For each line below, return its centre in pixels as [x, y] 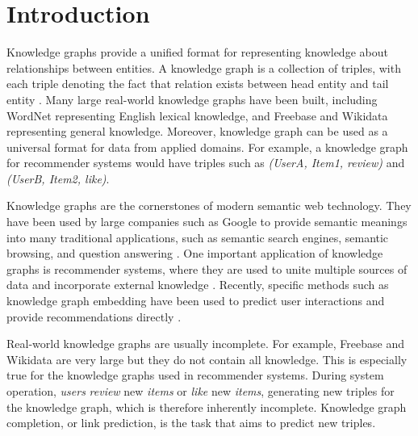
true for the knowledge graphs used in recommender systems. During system [195, 375]
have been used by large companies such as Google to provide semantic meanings [207, 222]
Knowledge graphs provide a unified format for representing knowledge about [197, 52]
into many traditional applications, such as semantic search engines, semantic [198, 237]
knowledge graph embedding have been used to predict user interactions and [196, 301]
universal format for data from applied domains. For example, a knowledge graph [207, 147]
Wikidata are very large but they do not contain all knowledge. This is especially [207, 359]
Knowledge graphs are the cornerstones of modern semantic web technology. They [209, 205]
